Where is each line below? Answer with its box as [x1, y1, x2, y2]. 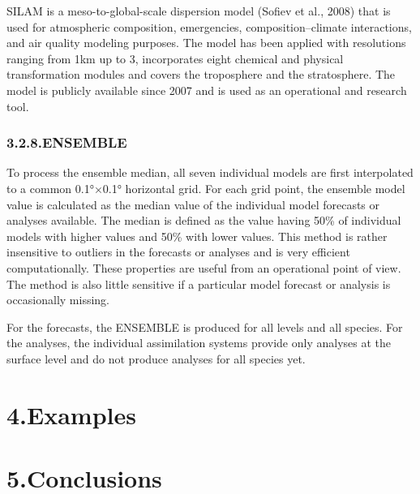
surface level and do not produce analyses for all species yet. [6, 350, 306, 367]
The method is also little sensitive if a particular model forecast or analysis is [6, 275, 391, 292]
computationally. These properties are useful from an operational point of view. [6, 259, 401, 276]
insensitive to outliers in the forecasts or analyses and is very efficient [6, 243, 350, 260]
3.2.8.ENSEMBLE [6, 132, 127, 152]
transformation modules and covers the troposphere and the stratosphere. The [6, 66, 396, 83]
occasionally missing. [6, 291, 110, 308]
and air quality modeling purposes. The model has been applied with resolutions [6, 34, 406, 51]
